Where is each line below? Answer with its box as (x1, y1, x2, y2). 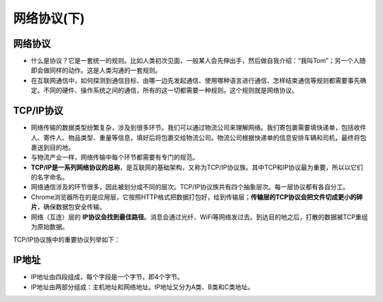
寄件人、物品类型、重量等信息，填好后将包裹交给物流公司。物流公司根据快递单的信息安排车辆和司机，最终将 (43, 133, 360, 142)
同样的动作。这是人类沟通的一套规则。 (49, 66, 162, 74)
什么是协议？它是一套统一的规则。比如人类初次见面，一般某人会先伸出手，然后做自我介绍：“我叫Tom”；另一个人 (30, 57, 360, 65)
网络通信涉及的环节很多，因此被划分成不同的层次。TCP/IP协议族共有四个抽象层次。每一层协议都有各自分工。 (30, 183, 350, 191)
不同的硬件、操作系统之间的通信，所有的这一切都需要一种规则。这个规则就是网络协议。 (43, 86, 298, 95)
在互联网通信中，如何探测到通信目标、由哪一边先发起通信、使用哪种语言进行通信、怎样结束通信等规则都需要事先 (30, 76, 360, 84)
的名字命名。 (30, 173, 69, 181)
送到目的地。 (36, 142, 74, 152)
